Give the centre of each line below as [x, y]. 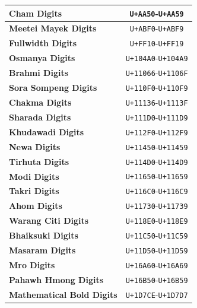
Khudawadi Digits [47, 131]
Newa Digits [35, 146]
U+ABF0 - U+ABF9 [157, 28]
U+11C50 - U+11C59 [157, 235]
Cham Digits [36, 13]
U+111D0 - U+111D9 [157, 117]
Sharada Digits [40, 117]
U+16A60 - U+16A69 [157, 264]
